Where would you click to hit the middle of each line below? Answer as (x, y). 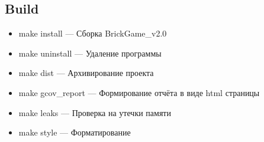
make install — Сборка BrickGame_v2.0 (93, 33)
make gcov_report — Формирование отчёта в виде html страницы (139, 92)
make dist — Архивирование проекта (86, 73)
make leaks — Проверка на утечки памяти (95, 112)
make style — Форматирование (75, 132)
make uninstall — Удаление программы (90, 53)
